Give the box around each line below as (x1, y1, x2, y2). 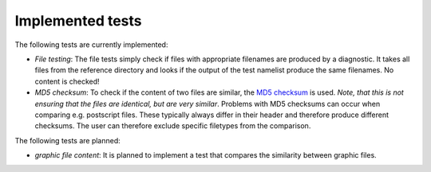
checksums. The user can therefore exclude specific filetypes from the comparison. (34, 121, 311, 131)
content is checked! (34, 76, 100, 86)
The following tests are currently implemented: (14, 40, 168, 49)
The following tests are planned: (14, 135, 121, 145)
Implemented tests (14, 12, 143, 29)
